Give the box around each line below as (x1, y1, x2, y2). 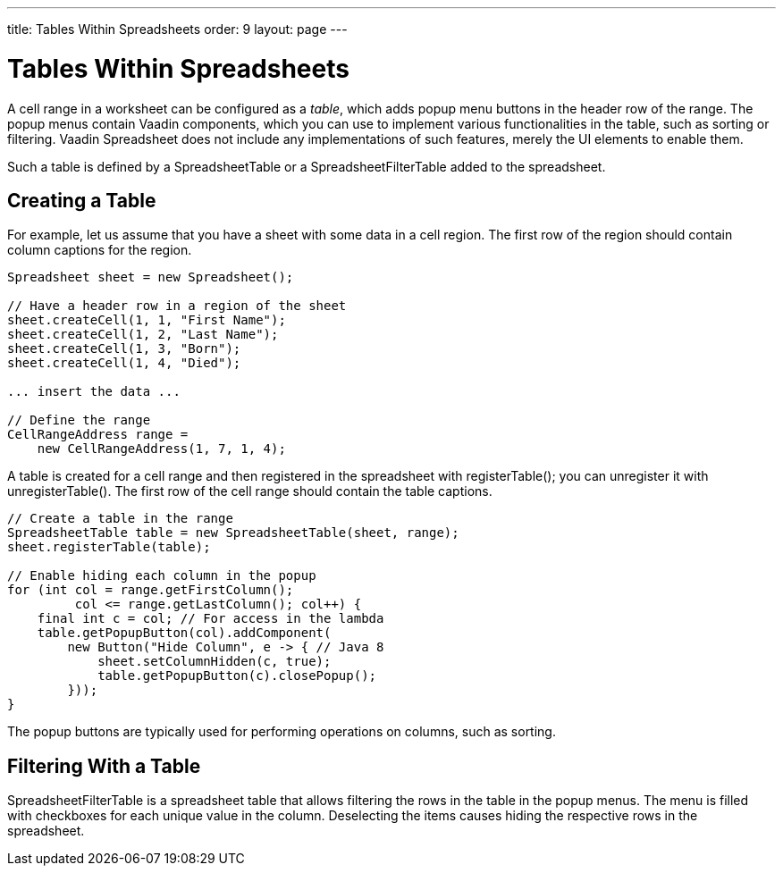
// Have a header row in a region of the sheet (7, 298, 347, 314)
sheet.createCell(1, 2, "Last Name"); (7, 327, 279, 342)
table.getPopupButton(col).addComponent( (37, 625, 332, 641)
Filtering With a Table (7, 754, 201, 777)
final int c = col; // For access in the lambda (37, 611, 384, 626)
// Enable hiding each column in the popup (7, 568, 316, 583)
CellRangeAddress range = (7, 427, 189, 442)
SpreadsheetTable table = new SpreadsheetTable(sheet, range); (7, 525, 459, 541)
